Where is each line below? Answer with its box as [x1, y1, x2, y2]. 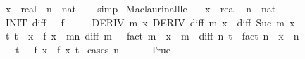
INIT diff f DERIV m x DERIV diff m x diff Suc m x [5, 15, 295, 29]
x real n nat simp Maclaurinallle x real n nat [5, 1, 276, 15]
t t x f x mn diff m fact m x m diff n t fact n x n [5, 28, 299, 43]
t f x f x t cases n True [15, 42, 170, 56]
